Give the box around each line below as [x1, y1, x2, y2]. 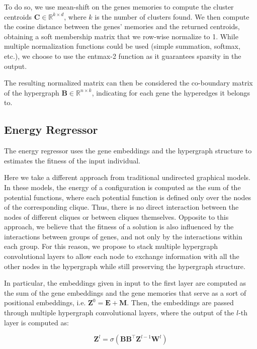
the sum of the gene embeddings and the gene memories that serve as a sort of [4, 287, 246, 298]
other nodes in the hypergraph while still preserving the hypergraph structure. [4, 260, 245, 271]
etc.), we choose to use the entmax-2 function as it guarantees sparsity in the [4, 50, 241, 61]
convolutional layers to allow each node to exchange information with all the [4, 251, 239, 261]
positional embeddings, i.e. [4, 297, 86, 308]
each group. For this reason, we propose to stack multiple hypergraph [4, 241, 218, 251]
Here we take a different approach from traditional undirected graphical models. [4, 172, 250, 183]
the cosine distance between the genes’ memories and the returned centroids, [4, 21, 240, 32]
